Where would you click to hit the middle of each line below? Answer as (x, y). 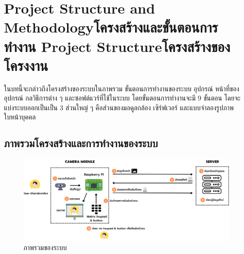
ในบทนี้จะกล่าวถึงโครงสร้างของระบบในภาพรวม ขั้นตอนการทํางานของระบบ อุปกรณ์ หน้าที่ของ (122, 88)
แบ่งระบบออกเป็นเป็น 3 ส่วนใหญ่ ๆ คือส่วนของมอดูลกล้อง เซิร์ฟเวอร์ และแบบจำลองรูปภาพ (119, 107)
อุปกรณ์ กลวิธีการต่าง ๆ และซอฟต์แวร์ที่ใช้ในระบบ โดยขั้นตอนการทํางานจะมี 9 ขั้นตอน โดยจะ (122, 98)
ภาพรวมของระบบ (45, 247)
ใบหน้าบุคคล (20, 117)
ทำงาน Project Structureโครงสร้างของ (117, 46)
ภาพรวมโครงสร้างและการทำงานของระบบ (81, 143)
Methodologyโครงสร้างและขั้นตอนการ (111, 27)
